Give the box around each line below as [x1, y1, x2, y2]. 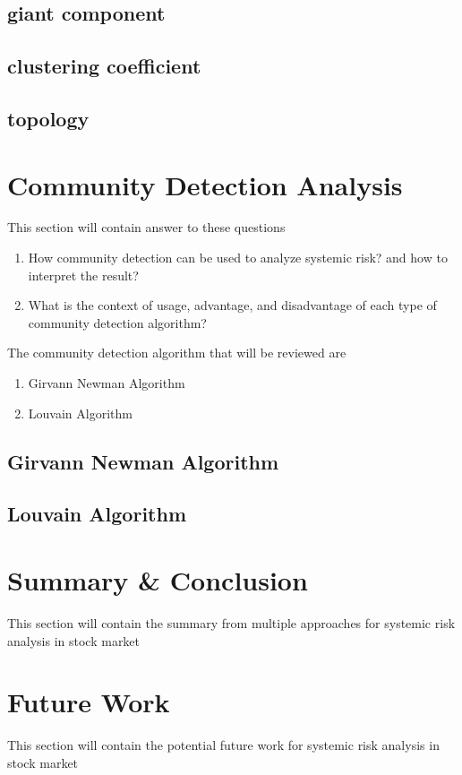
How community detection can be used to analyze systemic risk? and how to [28, 248, 448, 267]
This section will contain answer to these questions [7, 218, 286, 237]
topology [7, 104, 90, 132]
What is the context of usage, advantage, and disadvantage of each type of [28, 296, 437, 314]
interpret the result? [28, 265, 139, 284]
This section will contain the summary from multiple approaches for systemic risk [7, 613, 456, 632]
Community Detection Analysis [7, 166, 403, 202]
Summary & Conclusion [7, 561, 308, 598]
